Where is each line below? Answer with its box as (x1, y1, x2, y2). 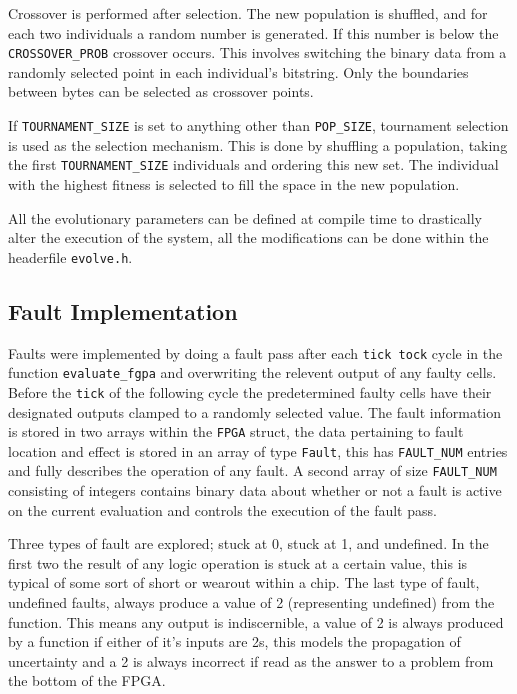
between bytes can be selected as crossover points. (8, 81, 314, 102)
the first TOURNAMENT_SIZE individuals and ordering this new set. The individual (8, 154, 499, 175)
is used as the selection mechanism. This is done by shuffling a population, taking (8, 134, 508, 155)
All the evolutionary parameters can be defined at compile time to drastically (8, 207, 482, 228)
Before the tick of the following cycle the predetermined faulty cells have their (8, 381, 492, 402)
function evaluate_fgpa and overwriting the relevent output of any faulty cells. (8, 362, 497, 383)
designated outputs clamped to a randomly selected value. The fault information (8, 401, 502, 422)
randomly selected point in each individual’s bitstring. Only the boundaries (8, 61, 469, 82)
